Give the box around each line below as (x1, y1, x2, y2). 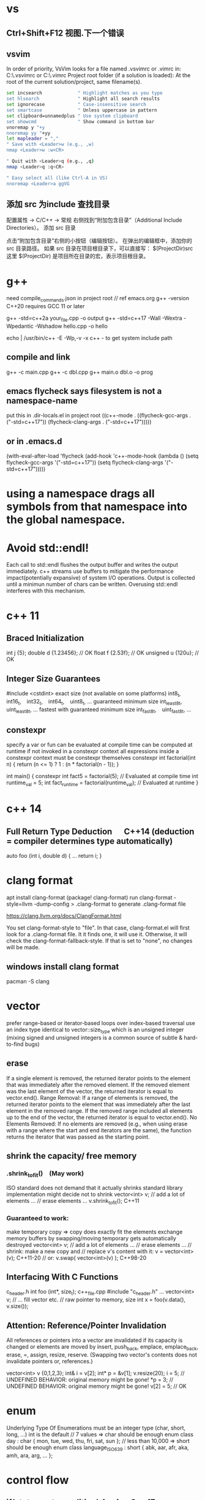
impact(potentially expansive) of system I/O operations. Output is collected (6, 574, 195, 581)
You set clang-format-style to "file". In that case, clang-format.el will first (6, 924, 190, 931)
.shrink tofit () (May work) (6, 1169, 84, 1179)
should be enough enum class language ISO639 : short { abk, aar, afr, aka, (6, 1444, 189, 1452)
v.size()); (6, 1303, 29, 1310)
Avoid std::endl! (6, 541, 89, 555)
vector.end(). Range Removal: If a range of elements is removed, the (6, 1094, 179, 1101)
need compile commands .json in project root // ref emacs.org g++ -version (6, 295, 190, 303)
